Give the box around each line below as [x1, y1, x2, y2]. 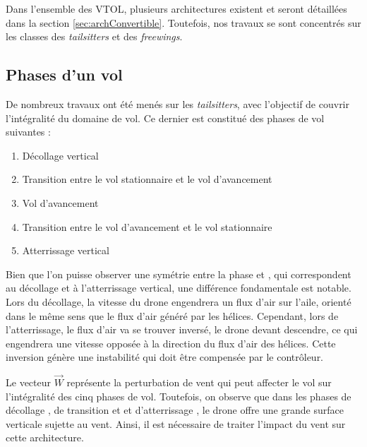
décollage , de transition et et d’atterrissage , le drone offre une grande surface [6, 403, 344, 417]
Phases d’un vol [6, 64, 123, 85]
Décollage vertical [22, 148, 99, 162]
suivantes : [6, 124, 51, 139]
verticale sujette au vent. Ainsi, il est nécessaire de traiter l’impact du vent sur [6, 416, 346, 431]
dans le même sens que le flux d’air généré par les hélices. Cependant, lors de [6, 308, 339, 323]
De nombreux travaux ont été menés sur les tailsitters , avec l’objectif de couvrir [6, 96, 349, 111]
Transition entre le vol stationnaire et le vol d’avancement [22, 172, 272, 186]
